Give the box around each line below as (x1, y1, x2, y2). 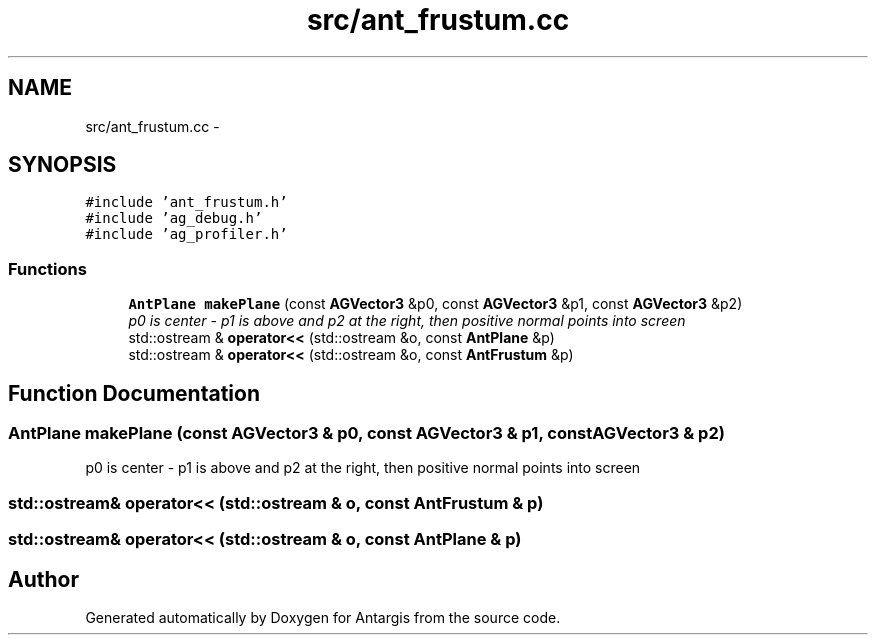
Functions (8, 258, 87, 279)
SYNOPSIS (8, 152, 117, 178)
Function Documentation (8, 380, 260, 406)
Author (8, 566, 79, 592)
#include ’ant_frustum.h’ (85, 194, 288, 211)
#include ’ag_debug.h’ (85, 210, 263, 227)
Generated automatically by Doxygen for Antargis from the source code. (85, 609, 561, 626)
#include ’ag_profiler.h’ (85, 226, 288, 243)
